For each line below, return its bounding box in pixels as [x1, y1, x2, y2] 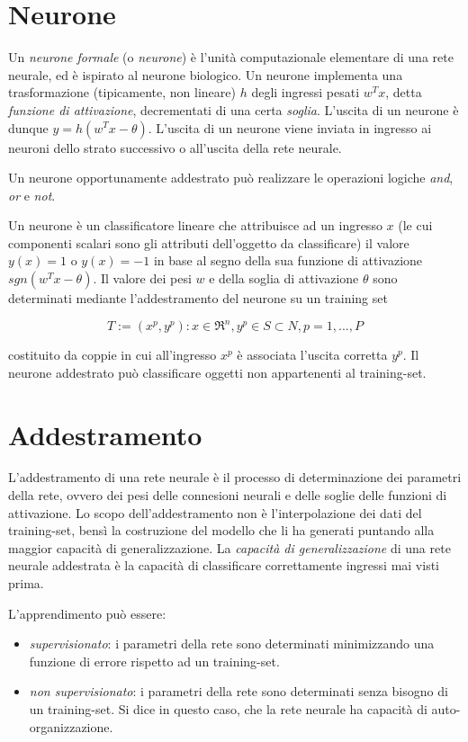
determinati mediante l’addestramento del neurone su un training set [8, 289, 388, 308]
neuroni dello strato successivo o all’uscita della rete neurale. [8, 138, 342, 156]
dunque [8, 118, 49, 137]
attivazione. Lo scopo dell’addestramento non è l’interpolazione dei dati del [8, 503, 422, 522]
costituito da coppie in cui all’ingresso [8, 345, 217, 364]
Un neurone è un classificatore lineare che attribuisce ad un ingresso [8, 216, 382, 235]
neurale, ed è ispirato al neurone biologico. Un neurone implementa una [8, 65, 403, 84]
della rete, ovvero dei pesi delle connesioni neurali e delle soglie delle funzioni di [8, 486, 447, 505]
